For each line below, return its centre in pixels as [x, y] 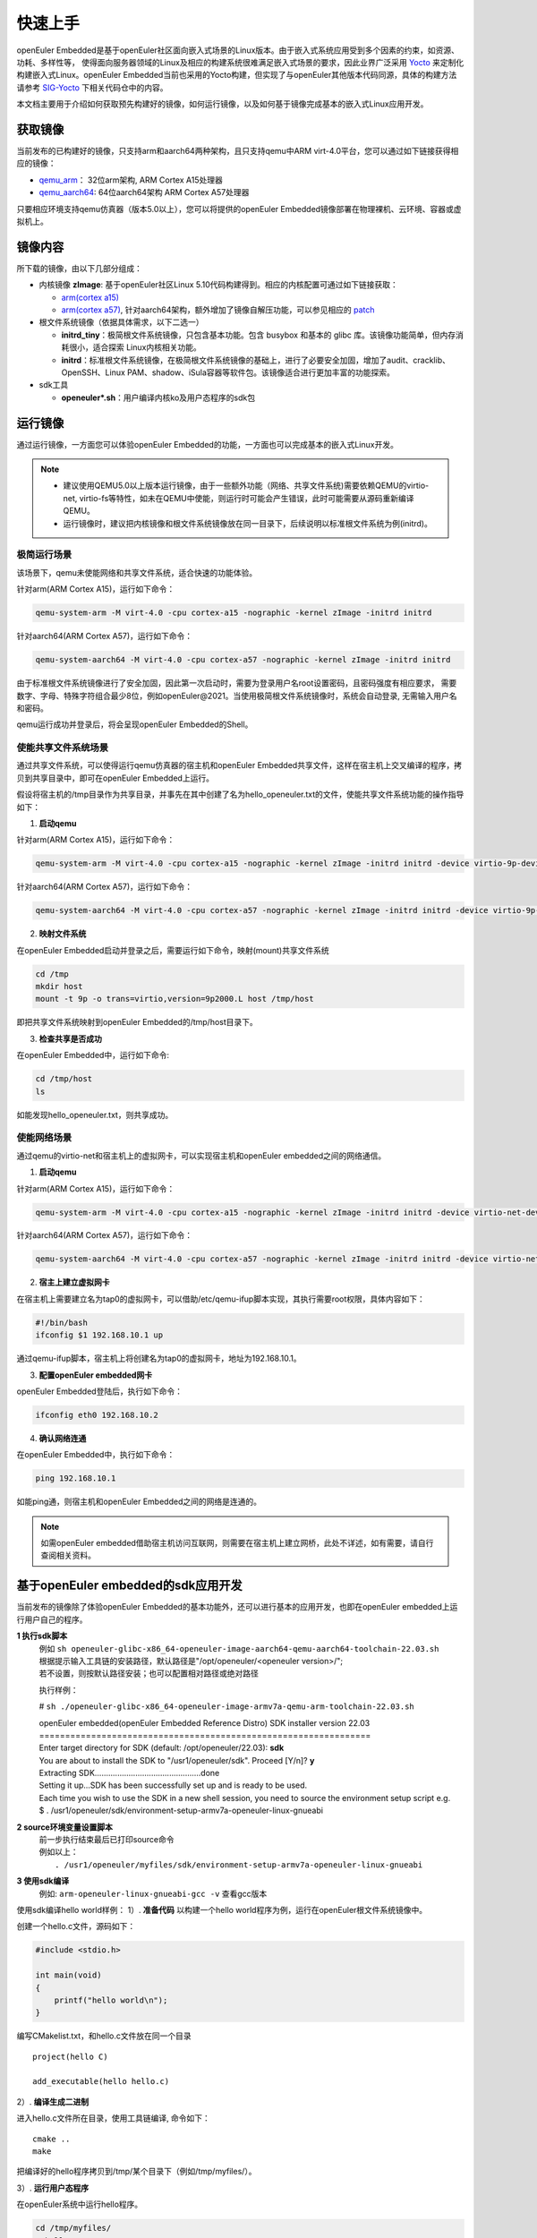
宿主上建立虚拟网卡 [74, 1282]
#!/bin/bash [62, 1322]
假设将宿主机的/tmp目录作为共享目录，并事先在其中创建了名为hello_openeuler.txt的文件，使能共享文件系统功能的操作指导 [240, 794]
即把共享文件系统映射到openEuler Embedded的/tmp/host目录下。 [137, 1022]
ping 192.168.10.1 [76, 1478]
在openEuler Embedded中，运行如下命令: [93, 1055]
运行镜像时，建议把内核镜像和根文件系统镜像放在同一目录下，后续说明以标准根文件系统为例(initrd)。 [248, 523]
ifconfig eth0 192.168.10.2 [97, 1415]
